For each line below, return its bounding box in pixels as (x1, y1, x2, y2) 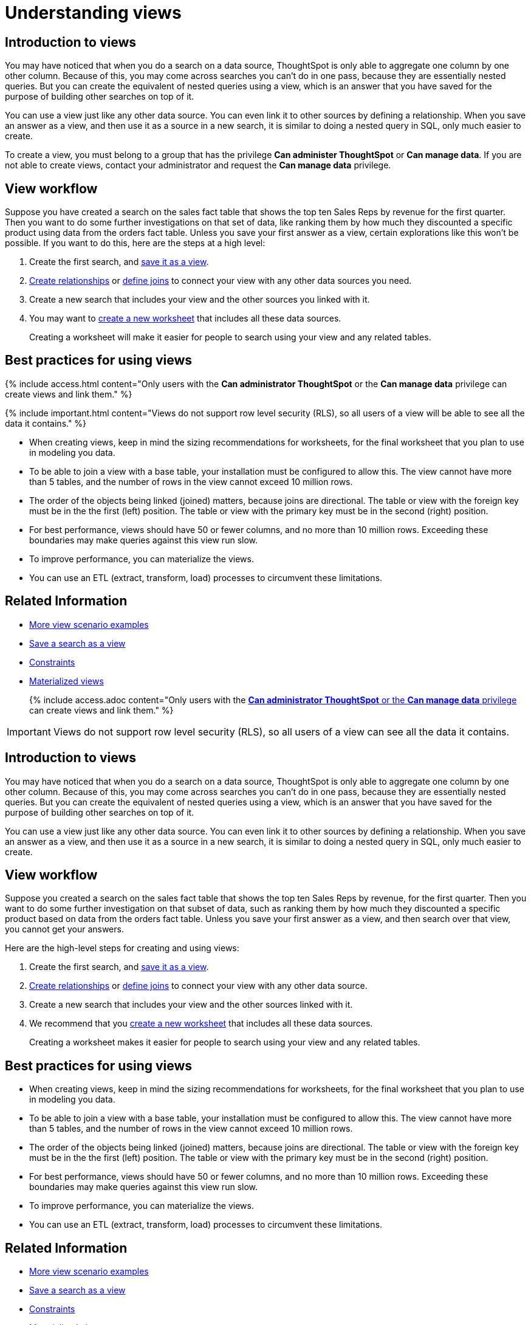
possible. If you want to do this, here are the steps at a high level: (5, 238, 265, 249)
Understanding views (5, 2, 182, 23)
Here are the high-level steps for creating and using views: (5, 943, 239, 954)
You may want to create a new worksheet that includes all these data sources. (29, 313, 341, 324)
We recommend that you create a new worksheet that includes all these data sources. (29, 1018, 373, 1029)
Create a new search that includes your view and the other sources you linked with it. (29, 294, 370, 305)
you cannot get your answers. (5, 924, 124, 935)
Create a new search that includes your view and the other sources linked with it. (29, 999, 353, 1010)
